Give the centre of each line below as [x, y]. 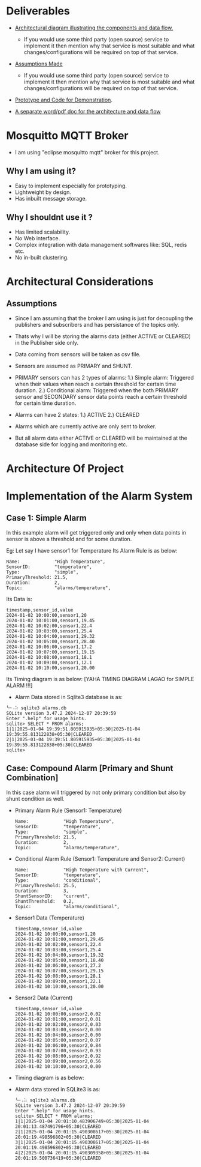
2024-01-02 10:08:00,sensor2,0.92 [58, 1056]
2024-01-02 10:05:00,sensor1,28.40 [51, 641]
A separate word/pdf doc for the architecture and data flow [88, 111]
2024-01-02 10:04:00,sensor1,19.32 [59, 955]
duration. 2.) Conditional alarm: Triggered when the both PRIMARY [97, 390]
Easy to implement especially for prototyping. [71, 186]
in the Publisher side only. [47, 342]
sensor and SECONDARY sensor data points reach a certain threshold [101, 396]
